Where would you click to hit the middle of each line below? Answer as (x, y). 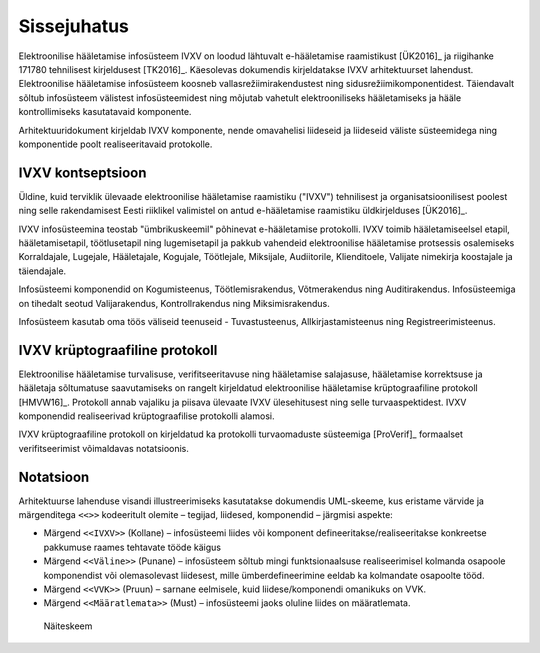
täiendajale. (42, 271)
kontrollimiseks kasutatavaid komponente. (105, 112)
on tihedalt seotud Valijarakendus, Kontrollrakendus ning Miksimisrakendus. (174, 303)
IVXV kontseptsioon (82, 172)
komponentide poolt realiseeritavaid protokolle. (115, 144)
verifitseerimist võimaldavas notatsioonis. (104, 448)
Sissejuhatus (74, 26)
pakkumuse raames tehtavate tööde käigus (132, 547)
